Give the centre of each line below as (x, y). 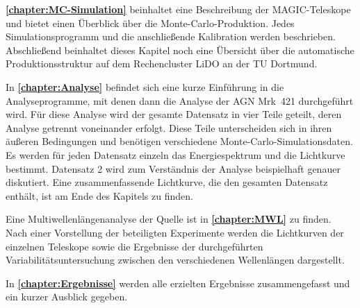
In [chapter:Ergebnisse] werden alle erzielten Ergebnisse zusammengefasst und (178, 283)
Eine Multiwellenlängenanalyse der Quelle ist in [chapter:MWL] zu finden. (169, 219)
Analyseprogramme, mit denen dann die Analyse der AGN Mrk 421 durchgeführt (180, 100)
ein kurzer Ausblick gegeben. (67, 297)
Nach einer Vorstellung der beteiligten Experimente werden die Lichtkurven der (175, 232)
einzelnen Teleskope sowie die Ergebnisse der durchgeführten (134, 246)
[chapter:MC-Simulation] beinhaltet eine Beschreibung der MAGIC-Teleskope (178, 9)
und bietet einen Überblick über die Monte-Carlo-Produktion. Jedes (150, 23)
